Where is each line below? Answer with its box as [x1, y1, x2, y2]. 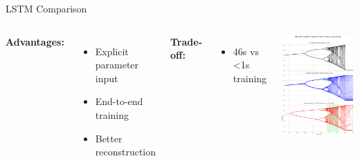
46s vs [233, 44, 259, 58]
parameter [95, 57, 139, 72]
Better [95, 131, 123, 145]
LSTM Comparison [6, 1, 87, 15]
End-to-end [95, 94, 143, 108]
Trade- [170, 34, 203, 48]
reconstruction [95, 144, 156, 159]
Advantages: [6, 34, 64, 48]
